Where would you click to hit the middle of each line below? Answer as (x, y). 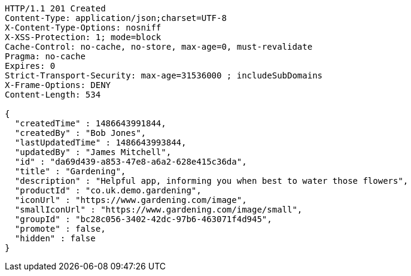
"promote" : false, (60, 229)
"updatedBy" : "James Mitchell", (93, 152)
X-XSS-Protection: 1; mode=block (83, 37)
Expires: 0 (30, 66)
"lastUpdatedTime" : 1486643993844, (101, 142)
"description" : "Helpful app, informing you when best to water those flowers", (211, 181)
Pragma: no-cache (45, 56)
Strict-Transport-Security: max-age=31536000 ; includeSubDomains (164, 75)
